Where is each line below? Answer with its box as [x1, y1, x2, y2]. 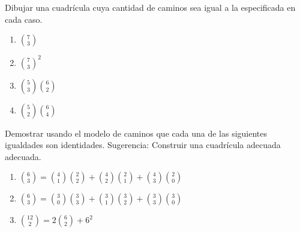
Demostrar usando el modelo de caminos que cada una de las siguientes [5, 126, 268, 139]
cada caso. [5, 13, 43, 25]
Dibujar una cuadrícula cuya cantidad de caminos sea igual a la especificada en [5, 1, 296, 13]
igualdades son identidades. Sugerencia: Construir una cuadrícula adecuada [5, 138, 281, 151]
